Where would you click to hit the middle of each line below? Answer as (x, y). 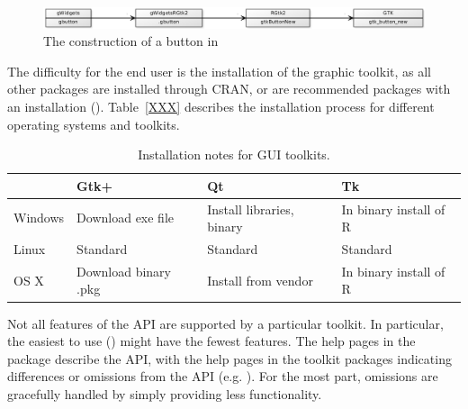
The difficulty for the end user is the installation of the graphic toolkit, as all (220, 71)
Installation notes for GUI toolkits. (234, 155)
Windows (39, 218)
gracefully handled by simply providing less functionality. (165, 393)
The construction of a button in (131, 41)
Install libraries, (251, 209)
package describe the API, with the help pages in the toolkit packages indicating (229, 358)
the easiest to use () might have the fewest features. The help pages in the (211, 341)
